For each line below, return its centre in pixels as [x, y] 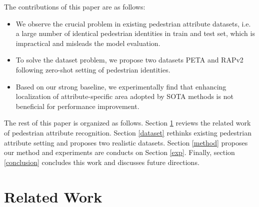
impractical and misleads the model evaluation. [88, 43]
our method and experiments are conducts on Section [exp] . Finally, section [119, 152]
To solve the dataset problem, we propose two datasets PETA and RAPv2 [129, 60]
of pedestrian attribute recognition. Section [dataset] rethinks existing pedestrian [128, 132]
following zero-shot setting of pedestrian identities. [93, 69]
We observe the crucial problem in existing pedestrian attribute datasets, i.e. [133, 23]
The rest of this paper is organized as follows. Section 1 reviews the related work [127, 123]
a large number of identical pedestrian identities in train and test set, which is [135, 33]
